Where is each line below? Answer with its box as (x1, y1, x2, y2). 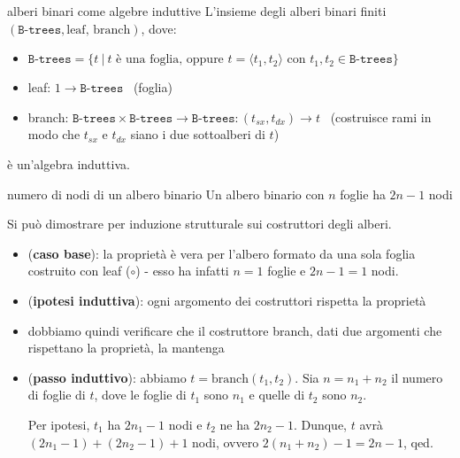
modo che (27, 125, 80, 144)
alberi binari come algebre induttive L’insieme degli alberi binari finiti (7, 2, 387, 19)
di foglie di (27, 385, 86, 404)
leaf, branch (66, 23, 131, 36)
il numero (391, 368, 443, 386)
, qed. (402, 432, 433, 451)
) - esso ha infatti (135, 261, 229, 280)
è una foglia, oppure (116, 53, 224, 66)
